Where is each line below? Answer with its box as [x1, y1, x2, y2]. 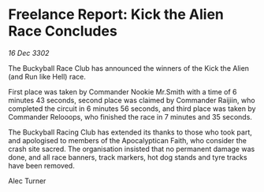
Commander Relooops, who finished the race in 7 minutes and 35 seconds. [8, 112, 252, 121]
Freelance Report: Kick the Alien [8, 6, 225, 24]
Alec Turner [8, 175, 46, 186]
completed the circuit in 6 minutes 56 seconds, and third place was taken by [8, 104, 256, 113]
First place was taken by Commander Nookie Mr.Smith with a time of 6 [8, 87, 237, 96]
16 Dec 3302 [8, 48, 50, 57]
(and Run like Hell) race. [8, 72, 87, 81]
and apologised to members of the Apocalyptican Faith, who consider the [8, 135, 247, 145]
